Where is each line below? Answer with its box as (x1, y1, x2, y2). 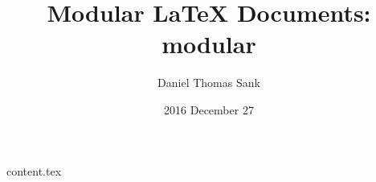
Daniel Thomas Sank (157, 74, 260, 91)
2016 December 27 (164, 101, 254, 118)
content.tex (6, 162, 62, 179)
